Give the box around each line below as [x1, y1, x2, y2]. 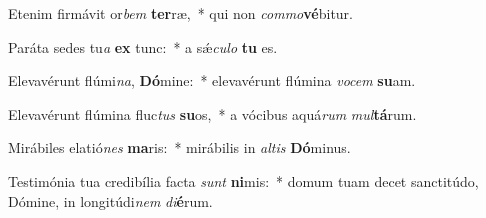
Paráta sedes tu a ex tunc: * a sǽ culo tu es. [8, 36, 278, 57]
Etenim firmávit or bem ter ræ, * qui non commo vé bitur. [8, 3, 354, 23]
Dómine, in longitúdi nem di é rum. [8, 190, 213, 211]
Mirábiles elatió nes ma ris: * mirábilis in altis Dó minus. [8, 137, 351, 158]
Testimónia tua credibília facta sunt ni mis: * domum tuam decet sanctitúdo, [8, 170, 479, 191]
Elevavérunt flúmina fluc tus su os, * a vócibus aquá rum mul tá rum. [8, 103, 417, 124]
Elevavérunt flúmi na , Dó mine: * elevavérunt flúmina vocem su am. [8, 70, 416, 91]
